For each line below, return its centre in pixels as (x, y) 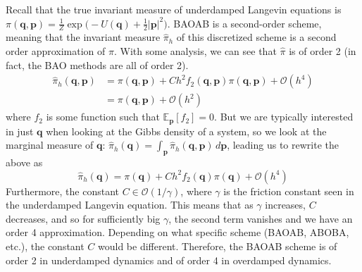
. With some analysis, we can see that (195, 51)
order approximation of (56, 51)
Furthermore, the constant (63, 191)
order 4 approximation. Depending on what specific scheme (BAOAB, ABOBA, (177, 232)
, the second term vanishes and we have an (261, 218)
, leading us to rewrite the (283, 145)
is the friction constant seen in (289, 191)
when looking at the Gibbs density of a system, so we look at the (186, 131)
